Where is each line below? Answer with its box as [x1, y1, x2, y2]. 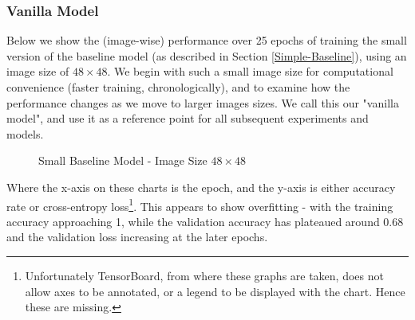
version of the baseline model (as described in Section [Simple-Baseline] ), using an [6, 47, 407, 64]
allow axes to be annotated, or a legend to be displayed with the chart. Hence [25, 283, 405, 299]
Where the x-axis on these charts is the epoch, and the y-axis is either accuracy [6, 178, 396, 195]
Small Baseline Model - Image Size [38, 152, 207, 169]
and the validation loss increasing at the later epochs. [6, 228, 268, 245]
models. [6, 125, 44, 142]
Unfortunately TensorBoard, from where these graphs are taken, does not [25, 267, 384, 283]
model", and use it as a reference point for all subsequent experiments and [6, 110, 369, 127]
